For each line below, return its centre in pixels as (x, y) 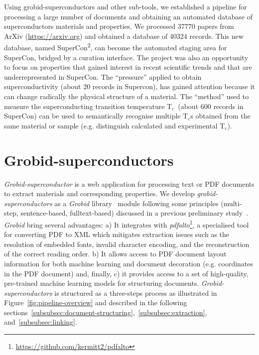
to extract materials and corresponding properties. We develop (99, 193)
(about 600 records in (211, 106)
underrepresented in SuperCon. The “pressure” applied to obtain (103, 76)
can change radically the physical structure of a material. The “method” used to (127, 96)
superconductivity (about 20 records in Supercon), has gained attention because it (129, 86)
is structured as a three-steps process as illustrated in (136, 293)
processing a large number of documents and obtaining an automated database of (128, 16)
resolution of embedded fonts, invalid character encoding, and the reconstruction (127, 244)
